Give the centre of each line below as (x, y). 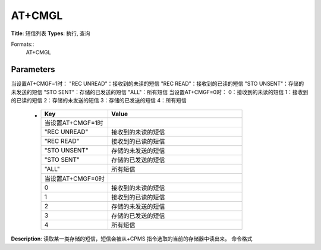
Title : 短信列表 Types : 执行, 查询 (51, 33)
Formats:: (23, 44)
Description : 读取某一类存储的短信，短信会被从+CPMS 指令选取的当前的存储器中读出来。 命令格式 (132, 239)
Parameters (33, 69)
